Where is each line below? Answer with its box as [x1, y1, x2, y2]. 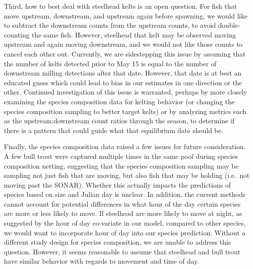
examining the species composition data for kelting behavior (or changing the [4, 96, 235, 106]
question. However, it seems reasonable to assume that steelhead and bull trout [4, 246, 241, 256]
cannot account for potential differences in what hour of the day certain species [4, 198, 241, 209]
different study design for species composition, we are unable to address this [4, 237, 231, 247]
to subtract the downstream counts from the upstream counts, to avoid [4, 20, 216, 30]
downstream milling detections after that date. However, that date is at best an [4, 68, 242, 78]
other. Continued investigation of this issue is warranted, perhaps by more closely [4, 87, 247, 97]
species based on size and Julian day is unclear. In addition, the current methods [4, 189, 246, 199]
